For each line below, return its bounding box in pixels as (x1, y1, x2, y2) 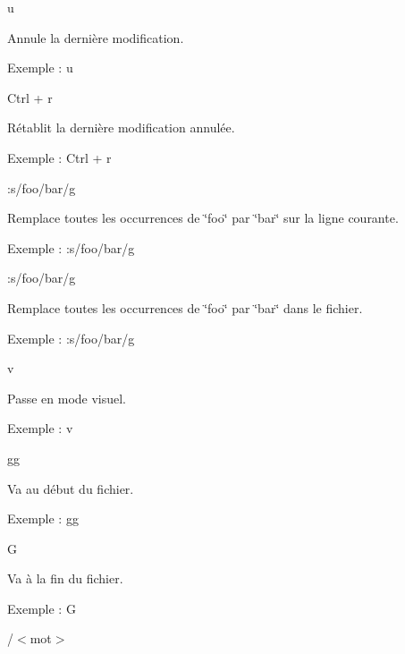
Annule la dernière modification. (7, 28, 184, 47)
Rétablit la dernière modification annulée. (7, 118, 235, 137)
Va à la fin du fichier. (7, 569, 123, 588)
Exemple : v (7, 419, 73, 437)
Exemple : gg (7, 509, 79, 528)
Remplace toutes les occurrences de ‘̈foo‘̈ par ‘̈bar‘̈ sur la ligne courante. (7, 208, 399, 227)
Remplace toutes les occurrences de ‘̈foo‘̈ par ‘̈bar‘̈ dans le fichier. (7, 298, 363, 317)
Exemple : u (7, 58, 73, 77)
